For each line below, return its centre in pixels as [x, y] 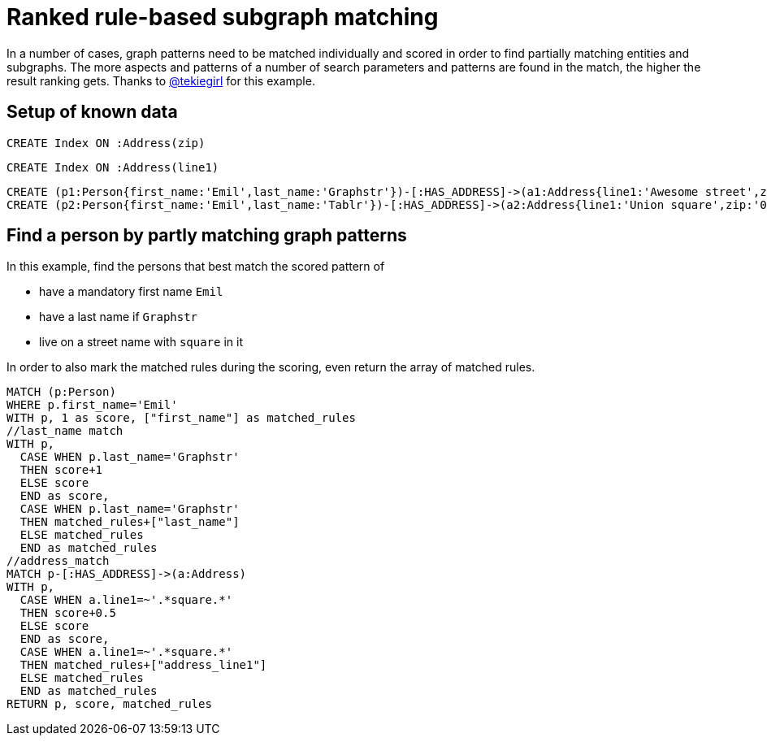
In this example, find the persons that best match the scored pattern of [196, 267]
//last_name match [65, 431]
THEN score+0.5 [68, 613]
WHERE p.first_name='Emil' [92, 405]
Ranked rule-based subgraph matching [223, 17]
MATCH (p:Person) [61, 392]
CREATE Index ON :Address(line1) [113, 167]
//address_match [58, 561]
